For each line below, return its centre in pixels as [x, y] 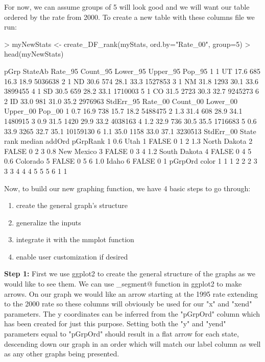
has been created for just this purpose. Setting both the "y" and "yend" [115, 324]
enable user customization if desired [72, 256]
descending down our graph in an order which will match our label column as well [132, 343]
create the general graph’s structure [72, 205]
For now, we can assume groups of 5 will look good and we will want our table [127, 7]
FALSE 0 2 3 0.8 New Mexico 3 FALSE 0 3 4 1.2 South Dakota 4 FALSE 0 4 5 [128, 151]
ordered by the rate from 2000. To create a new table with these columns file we [129, 17]
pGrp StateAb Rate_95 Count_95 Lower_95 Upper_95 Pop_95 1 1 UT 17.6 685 [132, 71]
